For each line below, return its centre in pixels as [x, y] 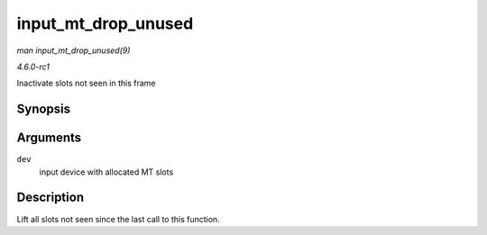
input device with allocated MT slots [106, 172]
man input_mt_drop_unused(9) [74, 50]
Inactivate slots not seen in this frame [87, 83]
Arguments [49, 138]
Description [51, 198]
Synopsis [44, 109]
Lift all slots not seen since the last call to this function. [118, 219]
